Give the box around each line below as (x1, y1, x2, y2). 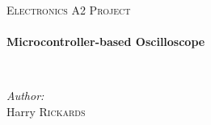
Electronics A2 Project (6, 2, 131, 18)
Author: (6, 87, 44, 104)
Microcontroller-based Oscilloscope (6, 33, 205, 50)
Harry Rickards (6, 102, 86, 119)
